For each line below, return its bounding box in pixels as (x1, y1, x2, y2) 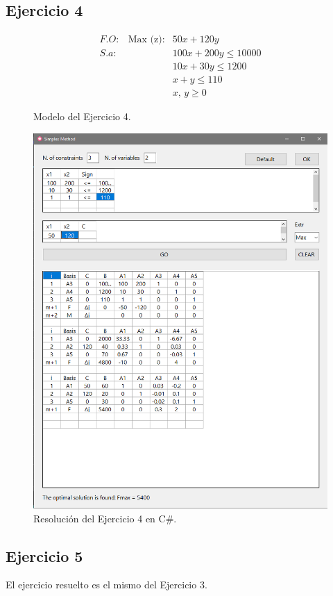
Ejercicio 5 (6, 545, 83, 566)
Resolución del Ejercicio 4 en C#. (33, 511, 177, 525)
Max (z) (128, 35, 162, 45)
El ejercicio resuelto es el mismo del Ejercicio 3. (6, 577, 207, 592)
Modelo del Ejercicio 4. (33, 109, 131, 124)
